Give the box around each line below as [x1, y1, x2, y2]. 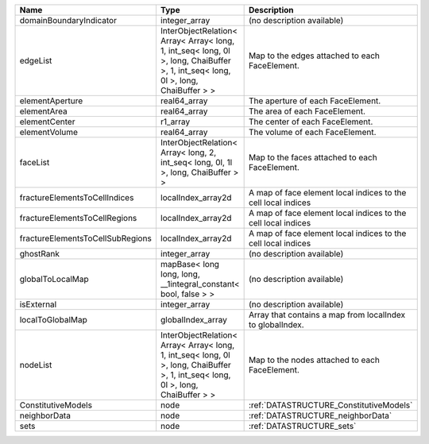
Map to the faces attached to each [248, 152, 377, 163]
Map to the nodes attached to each [248, 354, 381, 365]
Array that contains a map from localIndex [248, 310, 406, 320]
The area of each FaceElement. [248, 106, 365, 117]
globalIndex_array [160, 315, 228, 325]
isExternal [19, 299, 57, 310]
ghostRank [19, 249, 60, 259]
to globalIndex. [248, 319, 304, 330]
